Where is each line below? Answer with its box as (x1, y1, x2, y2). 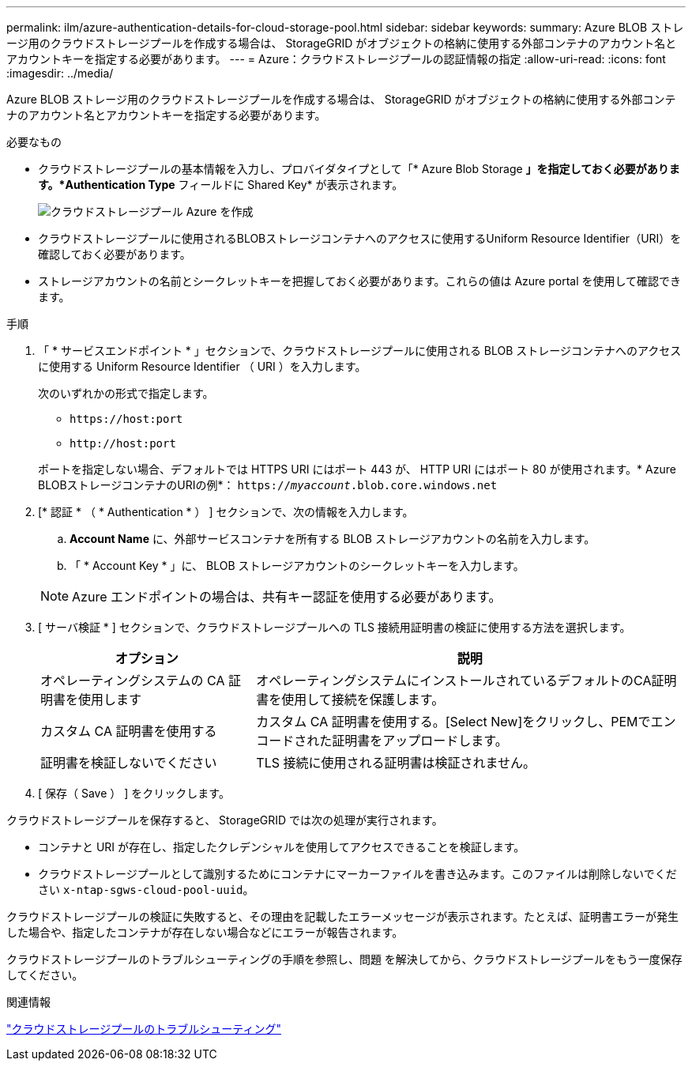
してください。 (6, 968, 84, 982)
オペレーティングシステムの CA (40, 673, 225, 688)
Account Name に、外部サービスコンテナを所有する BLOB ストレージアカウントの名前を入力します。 (70, 532, 596, 545)
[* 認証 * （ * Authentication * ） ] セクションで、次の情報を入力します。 (38, 505, 414, 518)
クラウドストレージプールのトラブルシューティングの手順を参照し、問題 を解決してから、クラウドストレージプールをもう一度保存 (6, 952, 683, 966)
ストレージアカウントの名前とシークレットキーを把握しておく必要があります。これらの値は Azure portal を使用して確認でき (38, 274, 682, 288)
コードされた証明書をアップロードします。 (256, 733, 508, 748)
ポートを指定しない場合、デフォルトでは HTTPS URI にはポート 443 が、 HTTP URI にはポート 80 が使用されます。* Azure (38, 462, 676, 476)
